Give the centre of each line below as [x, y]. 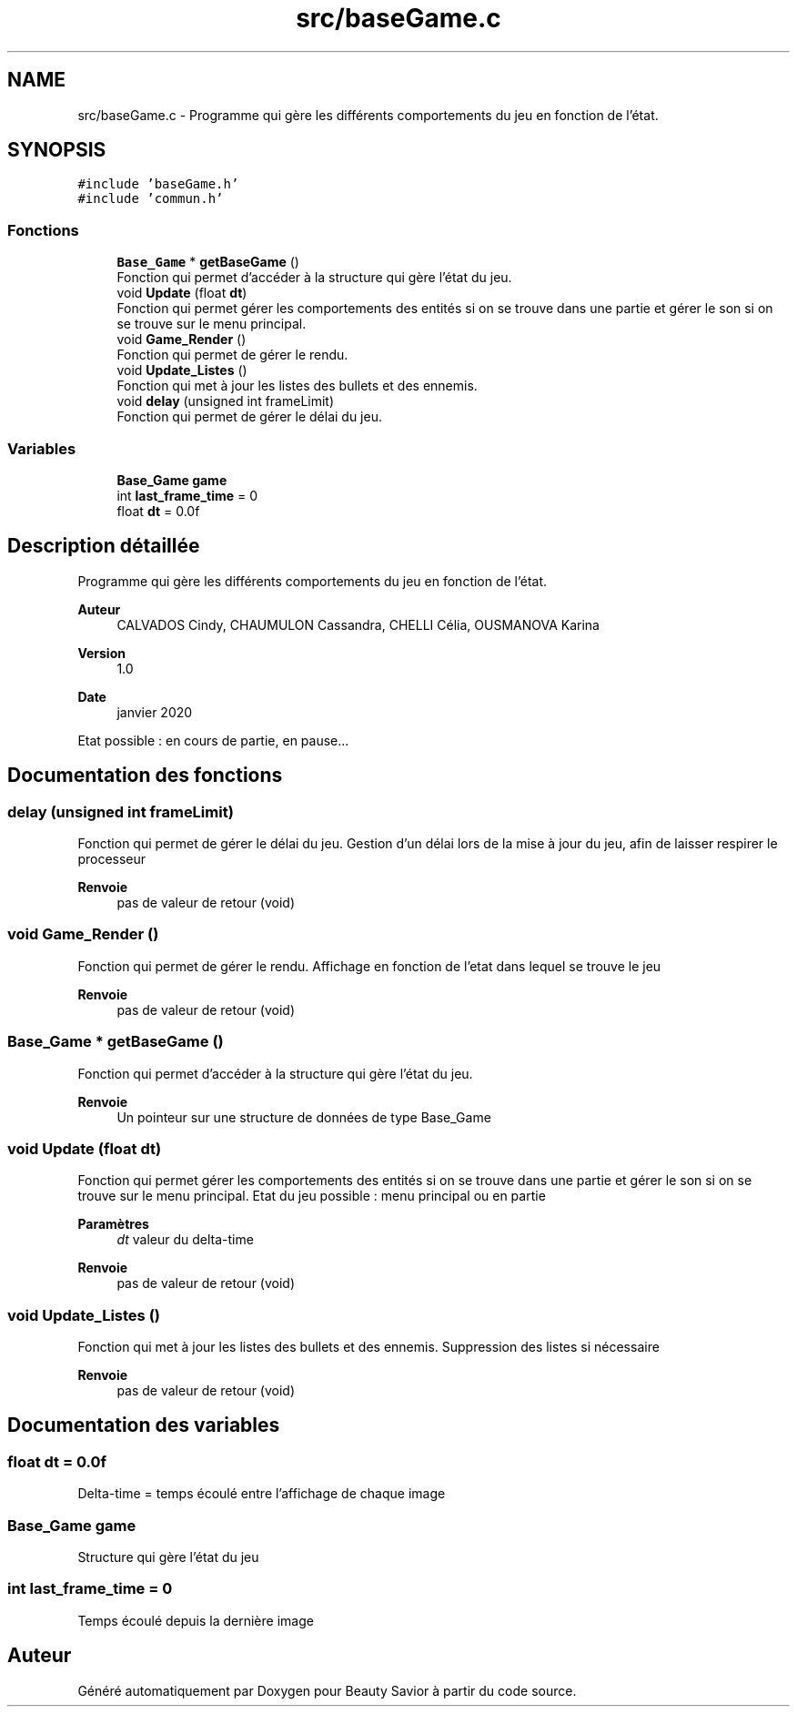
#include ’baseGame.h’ [158, 184]
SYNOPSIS [57, 150]
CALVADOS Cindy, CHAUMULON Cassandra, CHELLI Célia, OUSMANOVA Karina [358, 624]
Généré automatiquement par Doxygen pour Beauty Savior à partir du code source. [327, 1690]
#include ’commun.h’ [151, 199]
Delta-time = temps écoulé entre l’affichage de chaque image [262, 1494]
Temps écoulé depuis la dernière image [196, 1620]
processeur [112, 859]
